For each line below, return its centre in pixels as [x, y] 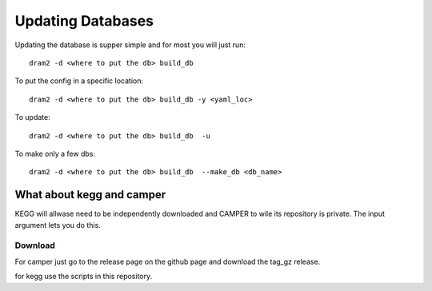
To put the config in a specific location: [79, 81]
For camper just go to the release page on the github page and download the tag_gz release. [168, 261]
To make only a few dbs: [55, 153]
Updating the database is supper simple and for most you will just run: [130, 45]
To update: [33, 118]
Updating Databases [84, 21]
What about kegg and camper [90, 195]
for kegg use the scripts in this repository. [84, 277]
